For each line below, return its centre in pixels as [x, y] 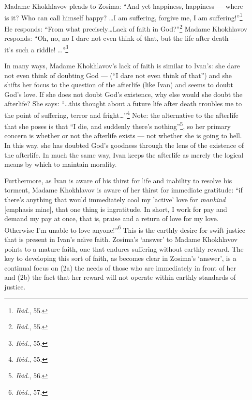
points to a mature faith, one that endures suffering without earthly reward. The [124, 248]
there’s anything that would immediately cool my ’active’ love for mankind [115, 199]
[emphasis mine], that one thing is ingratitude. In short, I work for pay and [116, 209]
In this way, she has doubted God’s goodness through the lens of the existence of [124, 145]
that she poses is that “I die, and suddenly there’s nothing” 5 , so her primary [118, 125]
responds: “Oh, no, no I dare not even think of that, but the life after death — [121, 38]
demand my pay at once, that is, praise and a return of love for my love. [111, 218]
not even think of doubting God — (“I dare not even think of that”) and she [118, 75]
